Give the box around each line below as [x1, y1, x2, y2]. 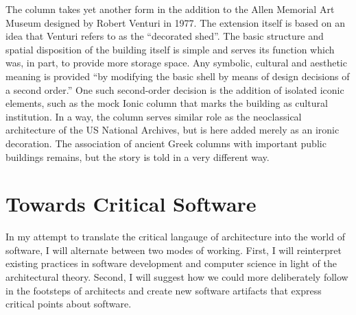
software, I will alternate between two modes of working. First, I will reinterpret [5, 242, 342, 257]
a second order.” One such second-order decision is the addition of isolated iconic [5, 82, 344, 97]
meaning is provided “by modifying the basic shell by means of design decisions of [5, 68, 350, 83]
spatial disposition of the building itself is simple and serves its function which [5, 42, 335, 56]
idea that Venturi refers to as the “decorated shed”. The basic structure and [5, 29, 324, 43]
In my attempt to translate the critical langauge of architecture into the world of [5, 229, 345, 244]
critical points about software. [5, 297, 132, 311]
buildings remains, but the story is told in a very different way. [5, 149, 270, 164]
